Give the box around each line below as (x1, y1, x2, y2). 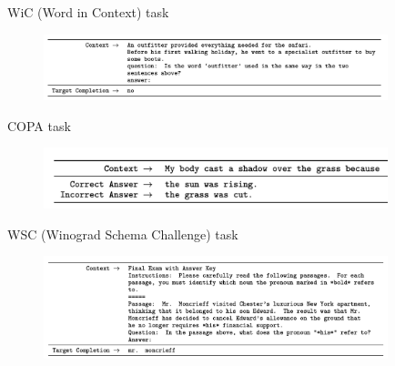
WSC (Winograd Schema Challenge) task (7, 224, 238, 243)
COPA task (7, 116, 71, 135)
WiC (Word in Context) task (7, 3, 169, 21)
